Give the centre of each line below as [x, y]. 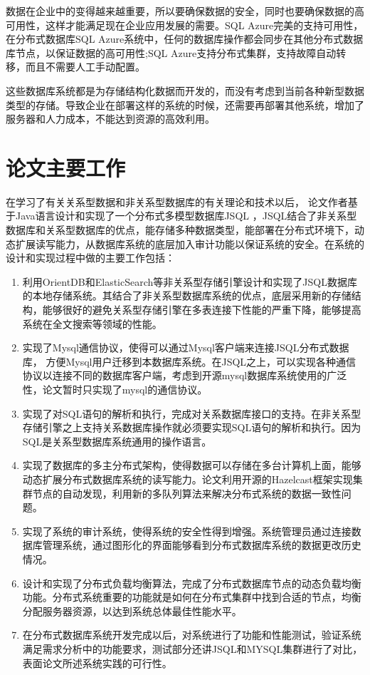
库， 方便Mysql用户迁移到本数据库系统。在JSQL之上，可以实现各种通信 [189, 361]
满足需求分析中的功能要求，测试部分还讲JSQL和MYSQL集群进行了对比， [192, 648]
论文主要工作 [66, 167]
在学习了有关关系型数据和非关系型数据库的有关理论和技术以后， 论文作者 [177, 201]
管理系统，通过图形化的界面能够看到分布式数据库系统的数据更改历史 [202, 545]
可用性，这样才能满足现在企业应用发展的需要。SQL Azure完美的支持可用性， [185, 25]
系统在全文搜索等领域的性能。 [92, 323]
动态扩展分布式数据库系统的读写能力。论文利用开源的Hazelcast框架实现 [187, 479]
